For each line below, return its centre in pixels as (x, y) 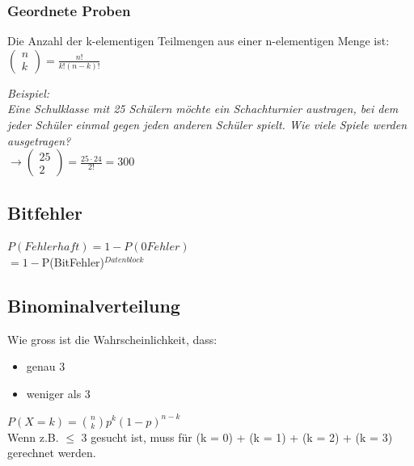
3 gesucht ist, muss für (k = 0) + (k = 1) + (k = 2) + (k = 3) (237, 437)
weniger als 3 (58, 393)
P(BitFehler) (73, 261)
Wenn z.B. (33, 437)
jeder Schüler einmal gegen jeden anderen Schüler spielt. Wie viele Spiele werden (207, 124)
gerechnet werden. (52, 453)
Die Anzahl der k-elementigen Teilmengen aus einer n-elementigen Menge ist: (199, 41)
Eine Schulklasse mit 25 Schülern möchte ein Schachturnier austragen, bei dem (203, 109)
